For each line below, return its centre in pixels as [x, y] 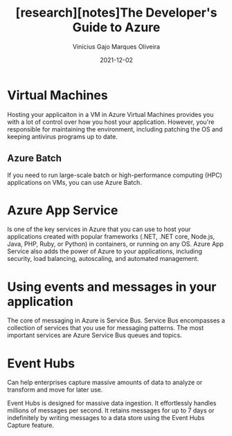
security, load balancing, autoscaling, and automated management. [103, 259]
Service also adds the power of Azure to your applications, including [105, 251]
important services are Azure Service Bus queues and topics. [95, 335]
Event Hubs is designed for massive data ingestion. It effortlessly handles [112, 403]
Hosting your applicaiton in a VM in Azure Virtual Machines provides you [110, 114]
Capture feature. [30, 425]
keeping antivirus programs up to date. [62, 136]
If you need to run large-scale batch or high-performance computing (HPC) [115, 175]
